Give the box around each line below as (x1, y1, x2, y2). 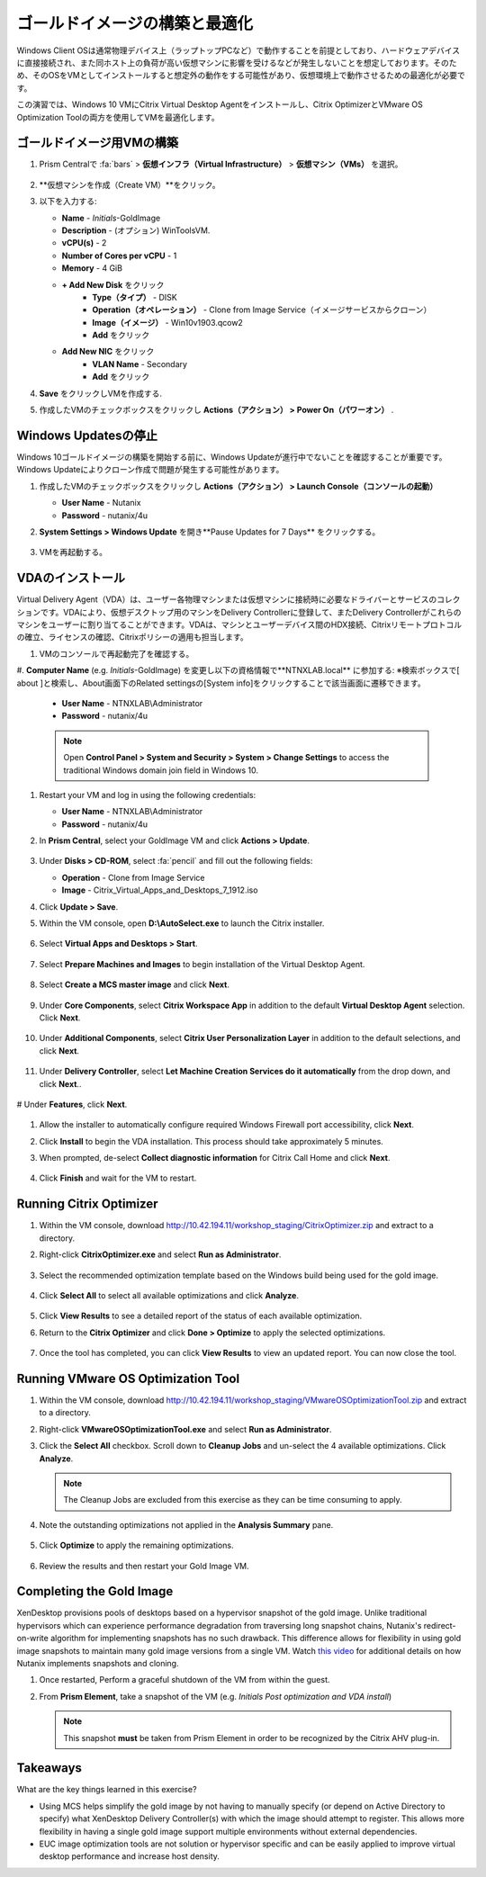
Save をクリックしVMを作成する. (39, 388, 162, 399)
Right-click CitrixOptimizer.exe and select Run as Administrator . (39, 1249, 282, 1260)
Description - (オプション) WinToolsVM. (61, 225, 211, 236)
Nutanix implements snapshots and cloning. (16, 1658, 179, 1669)
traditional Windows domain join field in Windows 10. (63, 765, 258, 776)
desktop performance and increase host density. (39, 1851, 220, 1862)
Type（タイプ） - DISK (92, 292, 177, 302)
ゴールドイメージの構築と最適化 (16, 13, 254, 33)
